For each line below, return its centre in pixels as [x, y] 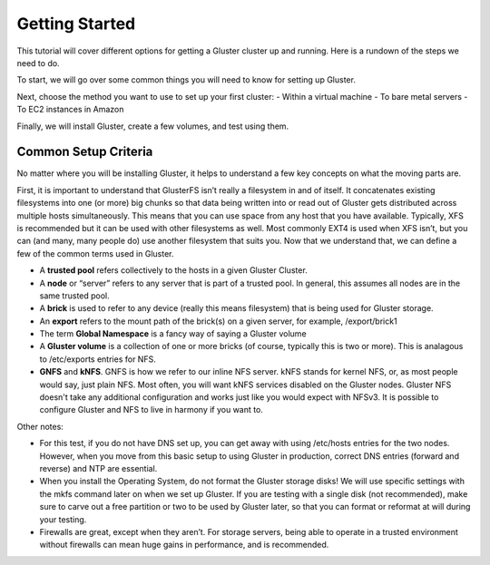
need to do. [38, 63]
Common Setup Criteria [85, 152]
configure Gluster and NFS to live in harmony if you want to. [151, 410]
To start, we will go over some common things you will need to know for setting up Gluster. [186, 80]
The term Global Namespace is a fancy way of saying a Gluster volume [173, 334]
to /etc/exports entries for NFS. [98, 359]
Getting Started [76, 24]
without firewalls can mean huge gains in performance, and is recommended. [184, 545]
